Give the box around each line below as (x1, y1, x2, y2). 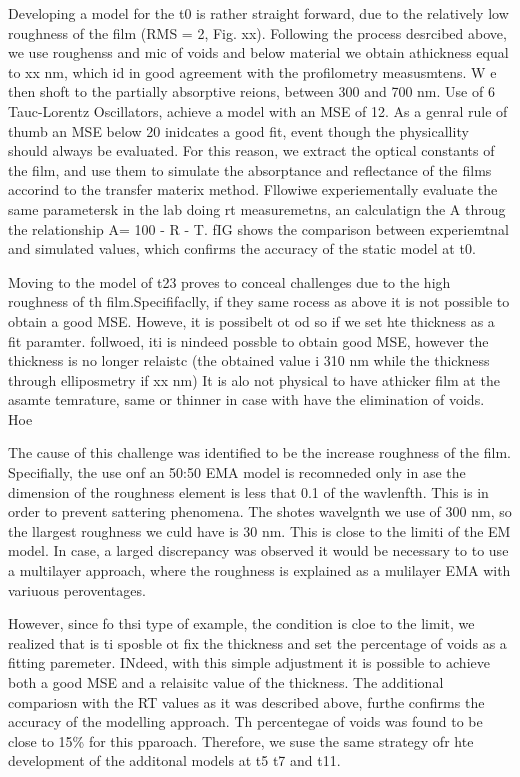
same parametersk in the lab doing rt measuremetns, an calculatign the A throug (8, 198, 506, 219)
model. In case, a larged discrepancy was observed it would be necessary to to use (8, 540, 509, 561)
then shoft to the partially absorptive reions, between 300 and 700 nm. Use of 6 (8, 81, 495, 102)
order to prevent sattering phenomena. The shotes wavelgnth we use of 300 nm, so (8, 501, 512, 522)
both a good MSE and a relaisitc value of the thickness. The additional (8, 672, 444, 692)
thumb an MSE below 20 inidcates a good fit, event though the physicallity (8, 120, 469, 141)
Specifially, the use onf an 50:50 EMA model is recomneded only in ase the (8, 462, 466, 483)
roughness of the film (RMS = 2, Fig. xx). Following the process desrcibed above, (8, 22, 507, 43)
